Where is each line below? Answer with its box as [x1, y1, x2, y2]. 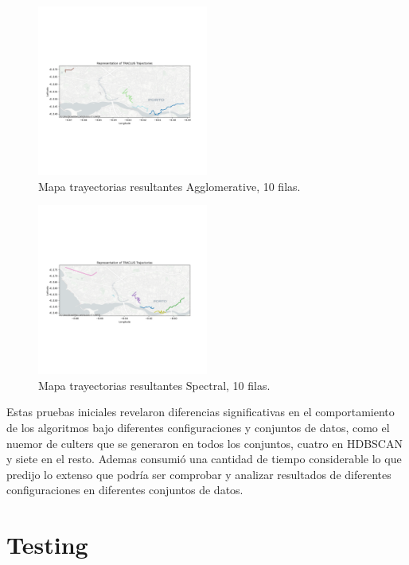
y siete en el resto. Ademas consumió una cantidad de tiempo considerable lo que [6, 450, 402, 467]
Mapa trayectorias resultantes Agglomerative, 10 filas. [38, 177, 301, 194]
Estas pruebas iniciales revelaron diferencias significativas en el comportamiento [6, 403, 395, 420]
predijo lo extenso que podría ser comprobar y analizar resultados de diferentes [6, 466, 391, 482]
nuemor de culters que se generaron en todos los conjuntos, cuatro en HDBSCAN [6, 434, 403, 451]
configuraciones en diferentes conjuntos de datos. [6, 481, 243, 498]
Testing [6, 528, 88, 561]
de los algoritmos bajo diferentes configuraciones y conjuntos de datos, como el [6, 419, 390, 435]
